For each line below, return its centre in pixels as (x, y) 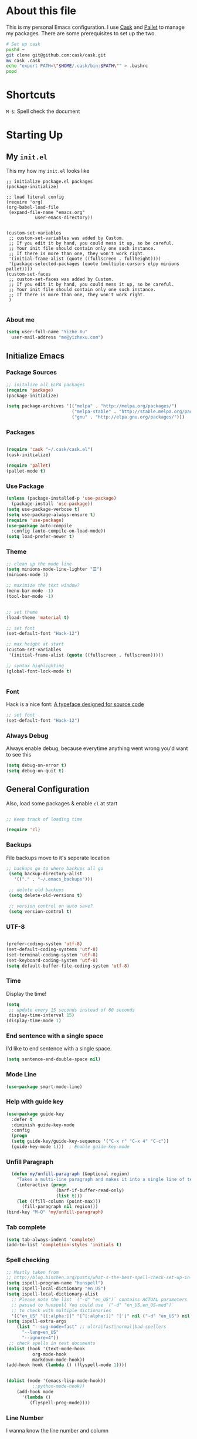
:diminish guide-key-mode (43, 1125)
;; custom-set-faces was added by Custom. (61, 280)
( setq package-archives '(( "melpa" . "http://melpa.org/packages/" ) (91, 406)
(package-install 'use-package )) (52, 504)
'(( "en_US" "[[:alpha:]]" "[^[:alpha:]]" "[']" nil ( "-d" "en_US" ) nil (101, 1316)
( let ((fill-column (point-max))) (59, 1201)
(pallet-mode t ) (26, 471)
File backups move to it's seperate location (58, 858)
